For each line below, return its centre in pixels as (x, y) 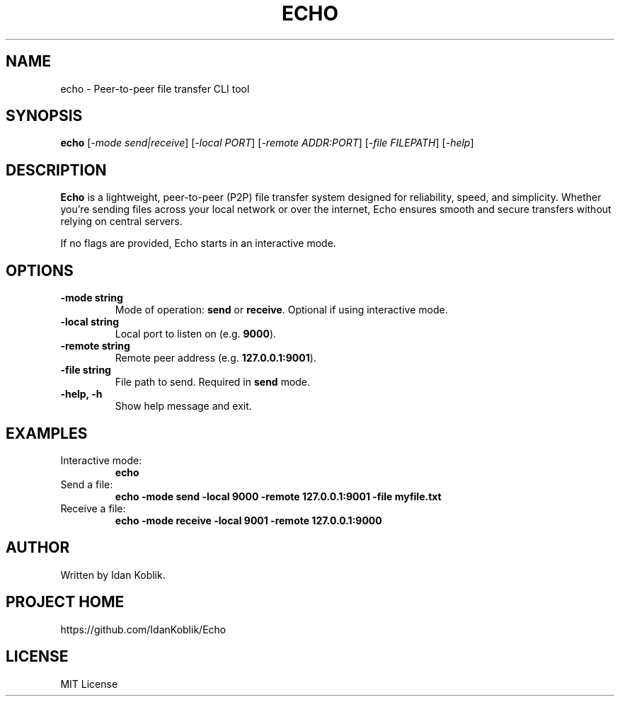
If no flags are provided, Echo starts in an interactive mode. (198, 243)
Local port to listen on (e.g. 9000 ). (196, 334)
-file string (86, 370)
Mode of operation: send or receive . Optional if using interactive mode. (281, 310)
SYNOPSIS (44, 116)
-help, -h (81, 394)
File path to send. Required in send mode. (213, 382)
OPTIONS (40, 270)
